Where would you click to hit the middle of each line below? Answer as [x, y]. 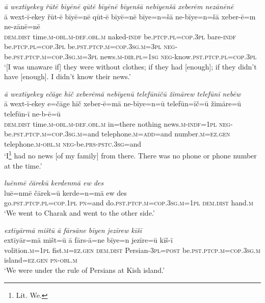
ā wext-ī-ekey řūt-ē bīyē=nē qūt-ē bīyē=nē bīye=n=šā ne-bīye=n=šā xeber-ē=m [130, 16]
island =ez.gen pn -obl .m [41, 260]
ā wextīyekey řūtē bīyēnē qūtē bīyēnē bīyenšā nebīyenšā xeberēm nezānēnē [119, 6]
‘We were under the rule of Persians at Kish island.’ [84, 270]
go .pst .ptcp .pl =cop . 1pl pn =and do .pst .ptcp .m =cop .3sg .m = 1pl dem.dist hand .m [129, 203]
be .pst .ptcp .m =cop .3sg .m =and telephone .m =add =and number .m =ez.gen [117, 134]
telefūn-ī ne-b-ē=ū [32, 113]
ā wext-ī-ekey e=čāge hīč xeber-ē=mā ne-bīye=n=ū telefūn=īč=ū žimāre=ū [123, 103]
